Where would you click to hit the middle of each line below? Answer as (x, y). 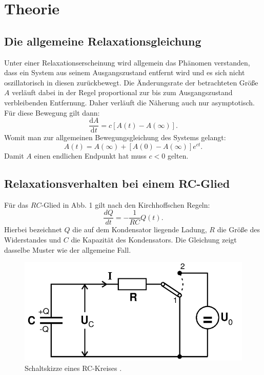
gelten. (178, 155)
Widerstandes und (33, 239)
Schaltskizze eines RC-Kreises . (73, 368)
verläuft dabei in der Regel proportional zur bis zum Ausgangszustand (122, 92)
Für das (16, 204)
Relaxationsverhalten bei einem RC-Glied (117, 183)
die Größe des (239, 229)
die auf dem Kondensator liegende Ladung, (140, 229)
